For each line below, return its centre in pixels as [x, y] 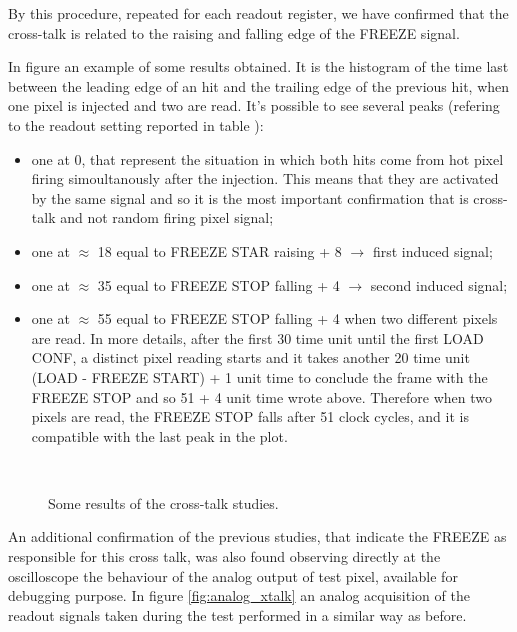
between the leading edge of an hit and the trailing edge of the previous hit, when [259, 85]
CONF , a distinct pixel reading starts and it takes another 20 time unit [250, 357]
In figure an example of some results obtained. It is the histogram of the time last [258, 66]
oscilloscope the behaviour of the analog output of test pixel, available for [233, 575]
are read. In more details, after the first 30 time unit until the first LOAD [257, 337]
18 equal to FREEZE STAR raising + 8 [219, 250]
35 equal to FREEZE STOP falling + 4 [218, 284]
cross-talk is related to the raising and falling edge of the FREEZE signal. [234, 32]
